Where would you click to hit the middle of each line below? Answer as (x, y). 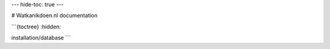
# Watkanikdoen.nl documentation (54, 16)
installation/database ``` (41, 38)
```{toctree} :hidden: (36, 27)
